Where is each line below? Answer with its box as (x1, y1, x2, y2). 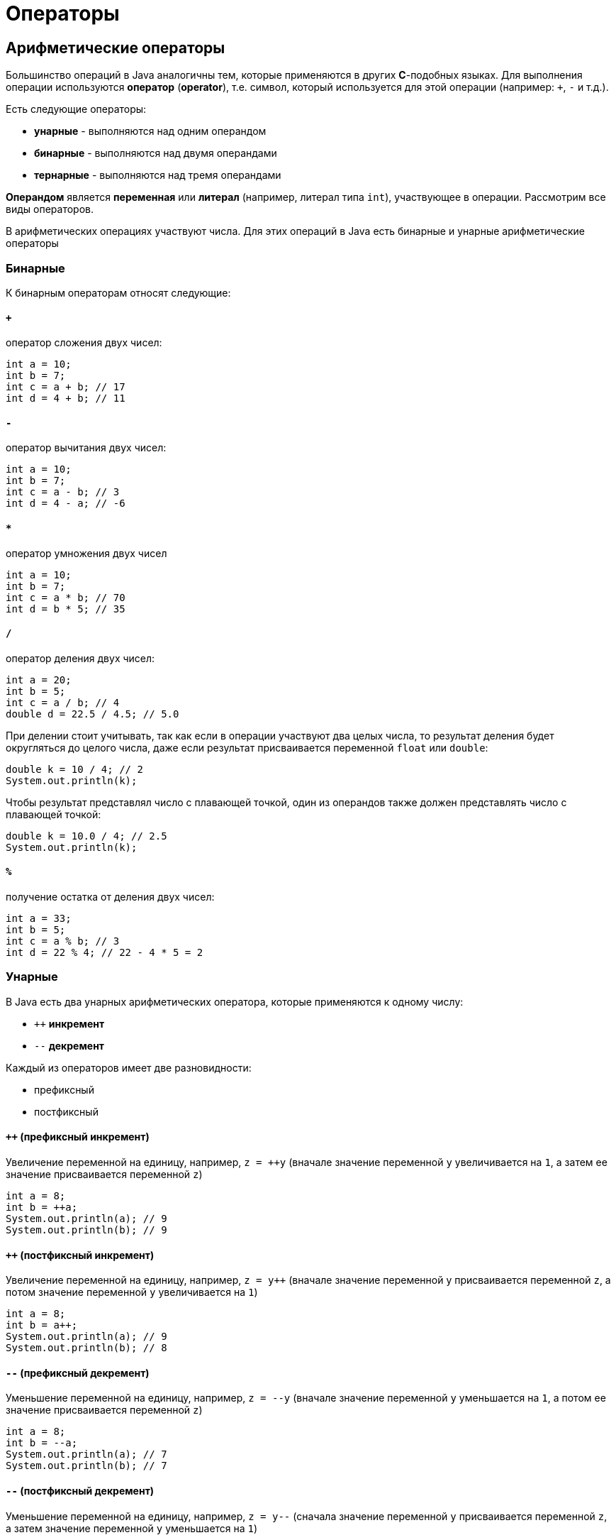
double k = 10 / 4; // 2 (6, 763, 143, 775)
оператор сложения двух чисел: (6, 336, 162, 349)
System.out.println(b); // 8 (6, 1342, 167, 1354)
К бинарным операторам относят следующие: (6, 286, 231, 299)
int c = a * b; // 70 (6, 591, 125, 603)
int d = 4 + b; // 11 (6, 392, 125, 405)
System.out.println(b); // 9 (6, 1223, 167, 1236)
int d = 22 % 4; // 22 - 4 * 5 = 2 (6, 947, 203, 959)
